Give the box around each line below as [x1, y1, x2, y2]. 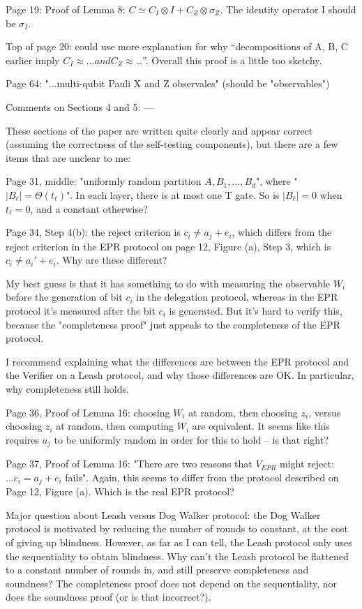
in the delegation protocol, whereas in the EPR [136, 290, 338, 304]
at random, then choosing [188, 405, 298, 419]
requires [6, 432, 39, 446]
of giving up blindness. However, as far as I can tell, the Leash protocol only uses [6, 534, 352, 549]
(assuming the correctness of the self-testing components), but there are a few [6, 137, 338, 151]
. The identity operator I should [220, 2, 356, 16]
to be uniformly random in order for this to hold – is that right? [54, 432, 329, 446]
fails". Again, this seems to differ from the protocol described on [65, 469, 339, 484]
